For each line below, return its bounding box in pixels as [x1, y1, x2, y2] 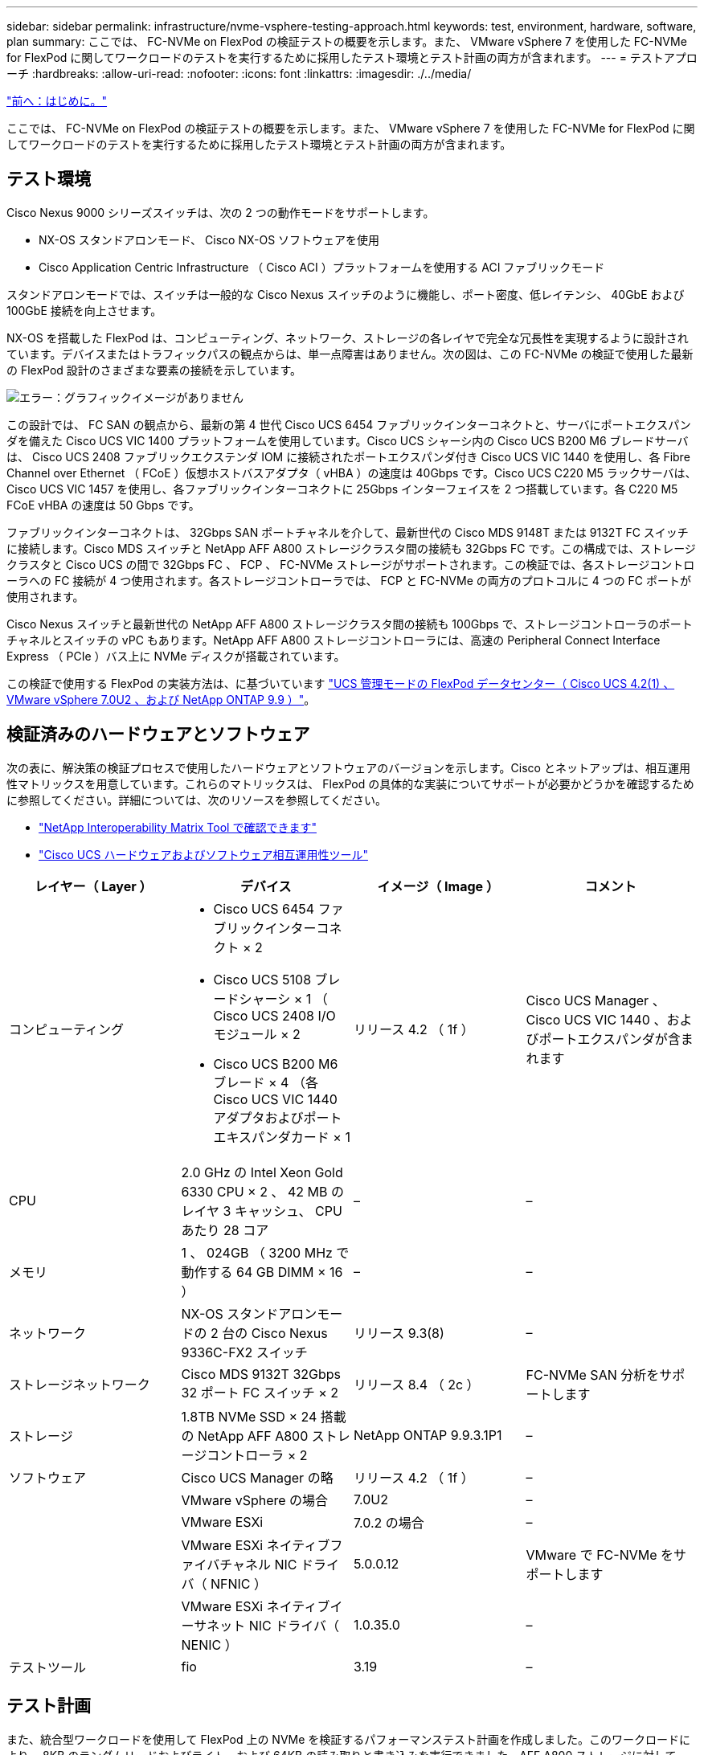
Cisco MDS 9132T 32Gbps [181, 1365, 342, 1382]
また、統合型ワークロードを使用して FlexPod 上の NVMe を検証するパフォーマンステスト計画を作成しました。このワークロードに [6, 1732, 691, 1746]
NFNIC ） [211, 1575, 268, 1592]
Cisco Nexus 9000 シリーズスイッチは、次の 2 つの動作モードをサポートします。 [6, 205, 435, 219]
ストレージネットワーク [9, 1376, 150, 1393]
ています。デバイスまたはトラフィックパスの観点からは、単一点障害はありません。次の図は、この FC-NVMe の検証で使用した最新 [6, 346, 694, 361]
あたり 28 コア [181, 1221, 269, 1238]
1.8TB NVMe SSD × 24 [181, 1408, 317, 1425]
